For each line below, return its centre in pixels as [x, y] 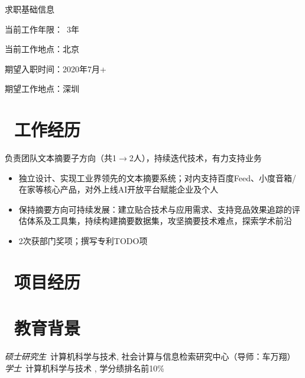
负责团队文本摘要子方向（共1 [61, 158]
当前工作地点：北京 [42, 49]
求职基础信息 [30, 9]
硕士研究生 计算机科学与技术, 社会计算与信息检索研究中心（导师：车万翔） [150, 356]
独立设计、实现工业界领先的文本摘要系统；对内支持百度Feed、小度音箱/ [157, 177]
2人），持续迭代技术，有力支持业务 [195, 158]
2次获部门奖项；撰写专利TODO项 [83, 241]
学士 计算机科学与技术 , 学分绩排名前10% [85, 368]
